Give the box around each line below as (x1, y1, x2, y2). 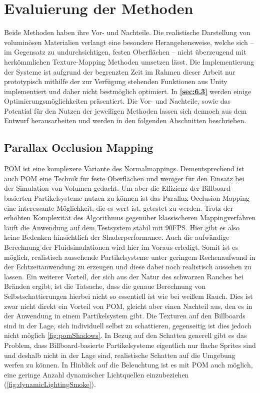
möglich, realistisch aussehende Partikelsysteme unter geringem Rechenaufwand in (4, 251, 255, 262)
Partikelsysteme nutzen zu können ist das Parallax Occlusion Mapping (34, 193, 249, 203)
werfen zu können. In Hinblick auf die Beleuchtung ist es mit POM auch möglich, (4, 359, 253, 370)
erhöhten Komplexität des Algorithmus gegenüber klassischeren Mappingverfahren (4, 212, 256, 223)
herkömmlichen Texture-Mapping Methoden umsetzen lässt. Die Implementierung (4, 56, 254, 67)
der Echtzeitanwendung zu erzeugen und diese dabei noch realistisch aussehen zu (4, 261, 251, 272)
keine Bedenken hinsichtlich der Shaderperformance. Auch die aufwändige (4, 232, 229, 242)
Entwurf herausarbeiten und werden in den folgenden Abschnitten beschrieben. (4, 115, 246, 126)
